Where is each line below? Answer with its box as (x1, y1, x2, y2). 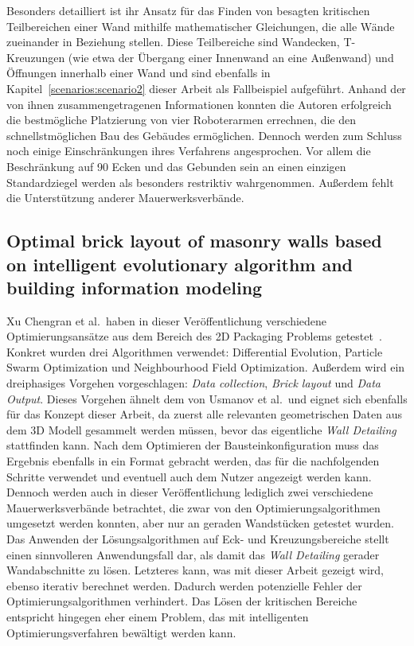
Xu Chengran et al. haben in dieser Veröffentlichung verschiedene (6, 312, 327, 329)
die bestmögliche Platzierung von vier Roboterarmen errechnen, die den (6, 111, 356, 128)
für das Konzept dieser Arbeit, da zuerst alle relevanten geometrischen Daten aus (6, 406, 402, 422)
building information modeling (6, 274, 263, 299)
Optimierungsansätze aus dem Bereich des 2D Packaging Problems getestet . (6, 328, 382, 344)
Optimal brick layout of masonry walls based (6, 228, 382, 253)
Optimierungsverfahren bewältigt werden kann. (6, 624, 236, 640)
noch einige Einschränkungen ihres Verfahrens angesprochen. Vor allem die (6, 142, 371, 159)
